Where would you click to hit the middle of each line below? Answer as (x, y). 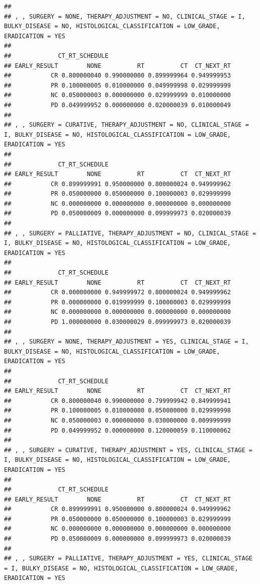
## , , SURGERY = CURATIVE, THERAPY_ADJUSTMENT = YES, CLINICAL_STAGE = (128, 450)
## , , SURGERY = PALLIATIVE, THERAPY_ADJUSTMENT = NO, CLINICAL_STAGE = (130, 233)
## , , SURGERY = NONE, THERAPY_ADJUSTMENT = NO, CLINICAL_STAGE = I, (125, 16)
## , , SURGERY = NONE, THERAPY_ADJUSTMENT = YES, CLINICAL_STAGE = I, (126, 342)
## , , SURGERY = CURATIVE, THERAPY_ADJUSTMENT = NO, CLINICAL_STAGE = (126, 125)
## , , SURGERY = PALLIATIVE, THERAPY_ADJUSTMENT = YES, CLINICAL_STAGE (128, 559)
